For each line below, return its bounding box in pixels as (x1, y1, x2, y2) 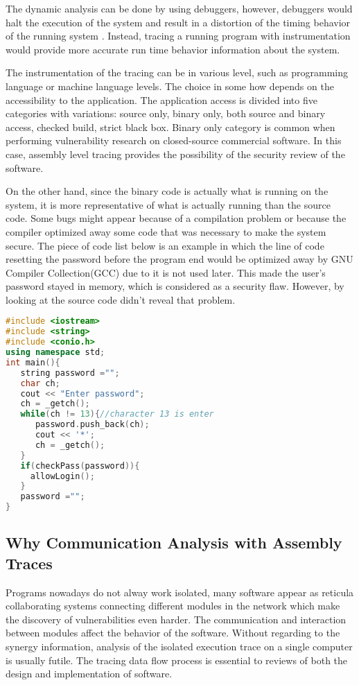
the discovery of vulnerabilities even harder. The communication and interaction (6, 612, 347, 626)
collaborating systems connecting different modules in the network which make (6, 598, 340, 613)
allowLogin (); (30, 471, 95, 481)
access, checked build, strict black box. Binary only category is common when (6, 119, 335, 134)
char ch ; (20, 378, 60, 388)
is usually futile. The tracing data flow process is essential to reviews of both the (6, 652, 348, 667)
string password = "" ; (20, 367, 120, 378)
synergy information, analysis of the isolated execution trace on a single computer (6, 639, 353, 654)
